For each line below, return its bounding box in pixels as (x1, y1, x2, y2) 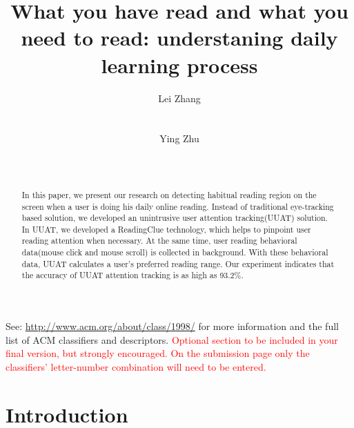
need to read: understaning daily (21, 23, 338, 52)
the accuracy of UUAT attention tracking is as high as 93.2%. (21, 269, 244, 281)
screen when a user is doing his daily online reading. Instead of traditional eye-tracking (21, 200, 334, 212)
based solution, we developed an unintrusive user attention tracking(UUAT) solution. (21, 212, 328, 224)
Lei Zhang (158, 90, 201, 105)
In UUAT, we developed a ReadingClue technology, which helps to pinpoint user (21, 223, 311, 235)
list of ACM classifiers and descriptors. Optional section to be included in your (6, 332, 338, 347)
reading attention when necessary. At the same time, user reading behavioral (21, 235, 297, 246)
